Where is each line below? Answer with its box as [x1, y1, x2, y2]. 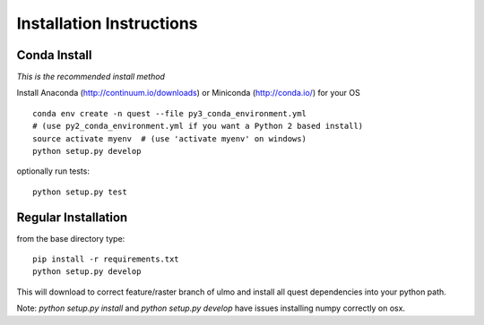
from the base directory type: [16, 233, 125, 244]
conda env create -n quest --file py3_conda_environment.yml [32, 108, 307, 118]
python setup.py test [32, 186, 127, 197]
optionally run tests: [16, 166, 90, 176]
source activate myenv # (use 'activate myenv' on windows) [32, 133, 307, 143]
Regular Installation [16, 210, 128, 225]
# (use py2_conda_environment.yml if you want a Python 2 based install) [32, 121, 364, 132]
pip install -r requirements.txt [32, 254, 179, 264]
